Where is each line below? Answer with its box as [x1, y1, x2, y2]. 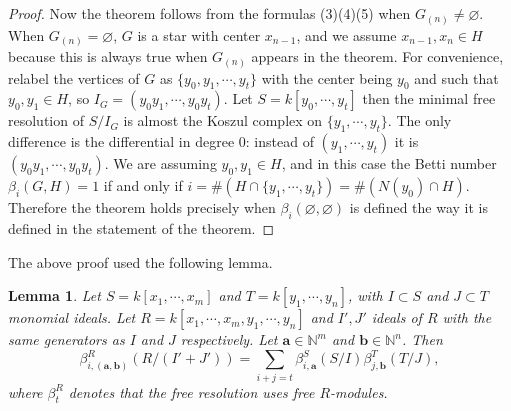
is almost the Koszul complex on [123, 110, 323, 131]
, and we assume [296, 24, 397, 45]
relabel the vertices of [8, 67, 140, 88]
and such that [414, 67, 499, 88]
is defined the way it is [349, 197, 488, 218]
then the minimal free [362, 88, 496, 109]
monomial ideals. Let [8, 307, 136, 328]
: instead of [245, 131, 314, 152]
